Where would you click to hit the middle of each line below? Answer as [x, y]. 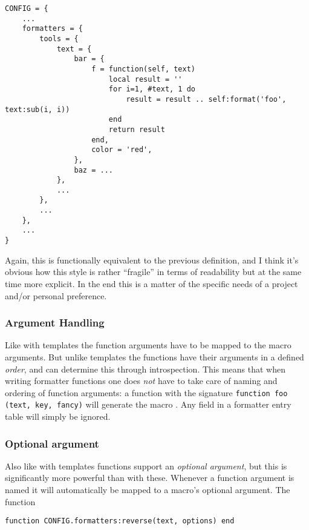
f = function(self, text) [143, 69]
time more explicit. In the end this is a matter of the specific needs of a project [151, 283]
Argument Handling [55, 323]
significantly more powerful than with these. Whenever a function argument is [150, 478]
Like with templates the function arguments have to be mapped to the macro [148, 345]
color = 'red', [122, 150]
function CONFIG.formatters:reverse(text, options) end [120, 521]
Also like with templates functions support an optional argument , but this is [146, 465]
